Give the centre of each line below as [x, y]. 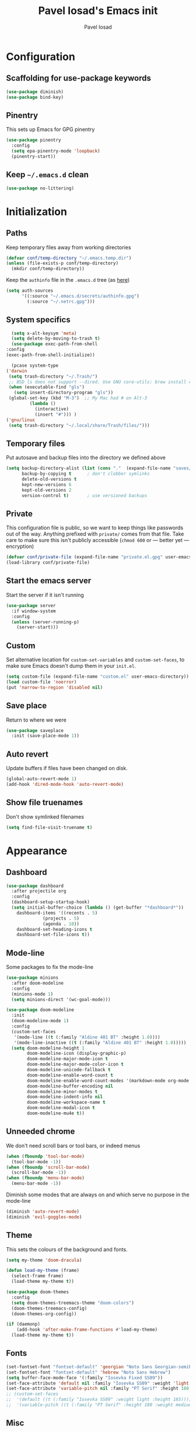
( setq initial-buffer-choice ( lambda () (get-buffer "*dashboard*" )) [97, 907]
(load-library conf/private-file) [48, 563]
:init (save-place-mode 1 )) [45, 736]
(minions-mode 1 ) [32, 994]
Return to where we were [36, 720]
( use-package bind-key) [35, 97]
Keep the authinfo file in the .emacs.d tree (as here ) [68, 280]
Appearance [37, 850]
